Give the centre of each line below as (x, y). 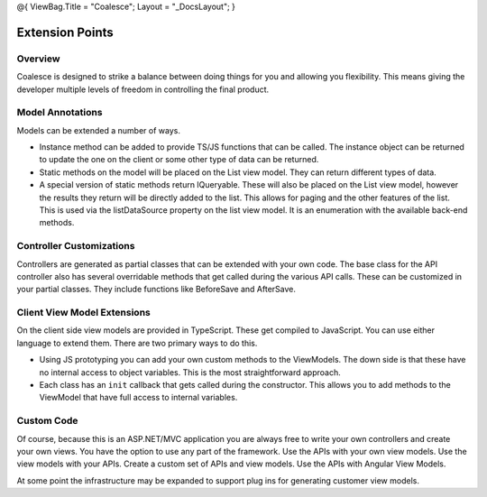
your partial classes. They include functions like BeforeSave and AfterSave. (156, 290)
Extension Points (65, 32)
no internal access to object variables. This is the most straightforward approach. (190, 372)
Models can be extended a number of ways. (98, 130)
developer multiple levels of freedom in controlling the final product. (143, 89)
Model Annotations (60, 113)
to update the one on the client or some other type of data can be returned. (179, 160)
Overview (38, 59)
